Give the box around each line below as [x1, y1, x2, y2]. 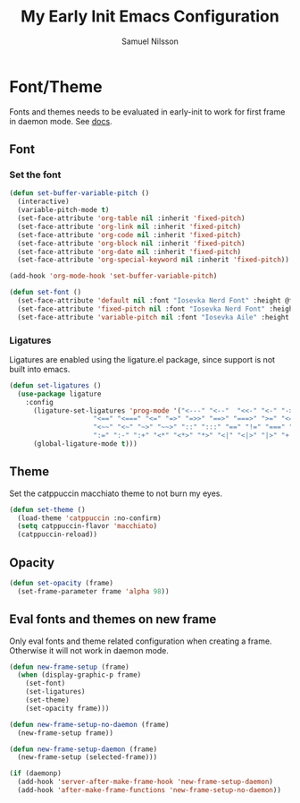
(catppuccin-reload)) [17, 530, 98, 539]
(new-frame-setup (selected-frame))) [17, 753, 158, 762]
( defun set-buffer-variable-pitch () [9, 189, 150, 198]
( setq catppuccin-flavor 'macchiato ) [17, 522, 158, 531]
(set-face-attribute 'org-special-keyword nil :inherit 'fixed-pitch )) [17, 255, 290, 265]
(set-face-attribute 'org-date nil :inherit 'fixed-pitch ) [17, 247, 242, 256]
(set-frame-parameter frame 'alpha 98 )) [17, 586, 170, 596]
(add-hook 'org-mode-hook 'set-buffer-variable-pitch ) [9, 271, 218, 281]
